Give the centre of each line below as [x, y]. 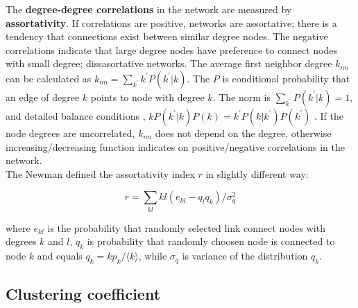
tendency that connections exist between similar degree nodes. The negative [167, 36]
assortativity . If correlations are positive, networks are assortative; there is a [171, 22]
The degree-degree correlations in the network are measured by [149, 9]
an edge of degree [43, 97]
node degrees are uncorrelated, [70, 133]
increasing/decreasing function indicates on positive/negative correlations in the [176, 146]
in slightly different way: [257, 173]
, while [153, 256]
